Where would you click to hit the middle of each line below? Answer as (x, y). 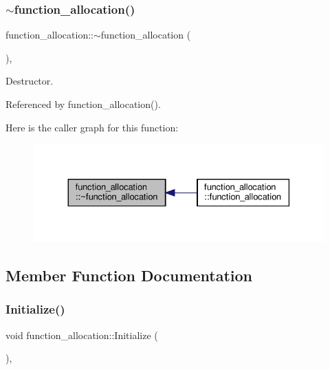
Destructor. (30, 81)
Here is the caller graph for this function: (92, 127)
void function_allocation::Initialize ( (82, 335)
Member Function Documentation (129, 275)
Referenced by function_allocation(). (83, 104)
